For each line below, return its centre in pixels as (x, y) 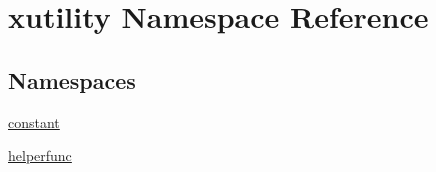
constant (34, 121)
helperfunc (40, 155)
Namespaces (72, 79)
